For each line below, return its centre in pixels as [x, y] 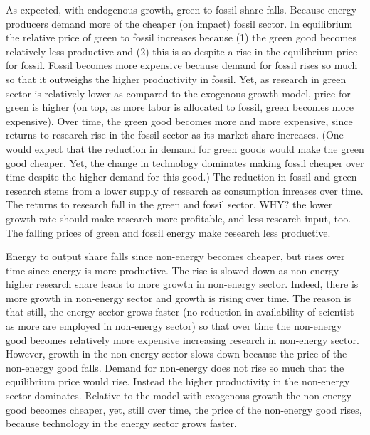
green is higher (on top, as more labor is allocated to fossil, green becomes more [180, 107]
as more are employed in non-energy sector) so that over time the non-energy [174, 326]
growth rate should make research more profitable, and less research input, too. [179, 218]
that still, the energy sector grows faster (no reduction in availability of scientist [180, 312]
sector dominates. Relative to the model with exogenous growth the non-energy [179, 396]
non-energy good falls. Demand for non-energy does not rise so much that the [175, 367]
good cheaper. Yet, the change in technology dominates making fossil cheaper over [185, 162]
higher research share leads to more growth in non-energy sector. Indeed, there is [182, 284]
